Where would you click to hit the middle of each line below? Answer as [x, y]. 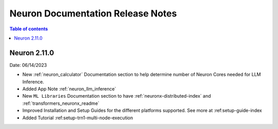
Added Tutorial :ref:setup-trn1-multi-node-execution [78, 118]
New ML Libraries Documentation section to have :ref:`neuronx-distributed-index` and [117, 96]
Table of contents [29, 29]
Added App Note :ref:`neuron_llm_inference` [69, 89]
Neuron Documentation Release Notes [93, 13]
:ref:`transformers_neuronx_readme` [61, 103]
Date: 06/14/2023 [28, 65]
